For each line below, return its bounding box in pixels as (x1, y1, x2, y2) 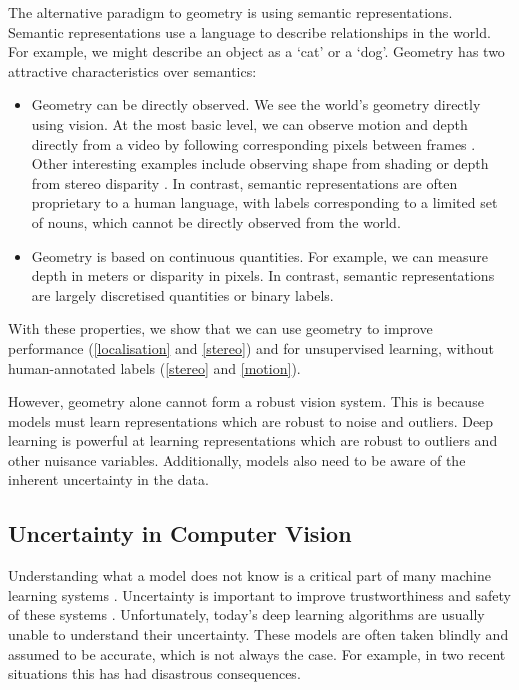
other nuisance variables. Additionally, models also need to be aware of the (8, 449, 466, 470)
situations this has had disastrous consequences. (8, 663, 301, 684)
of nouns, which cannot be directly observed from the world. (31, 211, 401, 232)
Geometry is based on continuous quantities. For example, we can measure (31, 245, 488, 266)
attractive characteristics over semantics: (8, 60, 257, 81)
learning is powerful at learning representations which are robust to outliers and (8, 430, 498, 451)
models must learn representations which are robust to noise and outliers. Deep (8, 410, 494, 431)
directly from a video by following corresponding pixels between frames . (31, 133, 476, 154)
